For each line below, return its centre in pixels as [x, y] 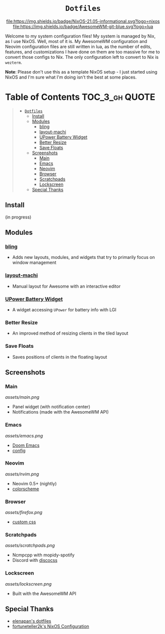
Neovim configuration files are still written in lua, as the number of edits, [78, 46]
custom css [24, 522]
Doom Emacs [26, 445]
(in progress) [18, 217]
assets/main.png [22, 397]
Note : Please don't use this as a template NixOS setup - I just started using [81, 72]
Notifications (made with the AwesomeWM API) [61, 412]
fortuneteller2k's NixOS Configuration [51, 626]
